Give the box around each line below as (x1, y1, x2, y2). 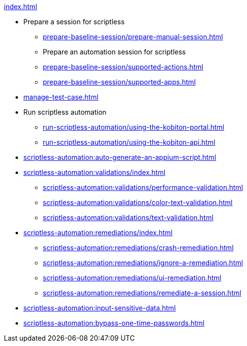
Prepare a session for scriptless (23, 17, 125, 26)
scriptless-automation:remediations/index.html (23, 228, 173, 237)
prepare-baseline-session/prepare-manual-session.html (43, 33, 223, 41)
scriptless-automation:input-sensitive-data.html (23, 304, 176, 312)
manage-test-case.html (23, 93, 99, 101)
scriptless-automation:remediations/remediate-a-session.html (43, 289, 242, 297)
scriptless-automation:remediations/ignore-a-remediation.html (43, 259, 243, 267)
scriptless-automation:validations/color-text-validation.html (43, 198, 233, 207)
